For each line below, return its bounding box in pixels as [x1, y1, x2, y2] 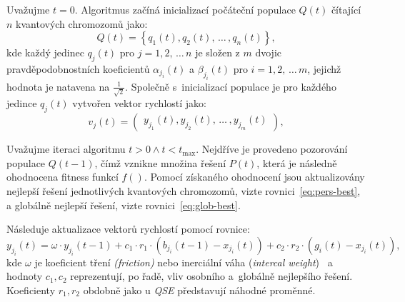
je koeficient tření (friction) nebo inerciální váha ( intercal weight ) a [34, 254, 333, 269]
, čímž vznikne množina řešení [94, 155, 226, 170]
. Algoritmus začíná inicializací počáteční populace [74, 2, 296, 16]
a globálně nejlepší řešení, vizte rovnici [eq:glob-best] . [6, 197, 241, 212]
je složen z [195, 45, 240, 60]
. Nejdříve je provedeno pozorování [196, 141, 348, 156]
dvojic [255, 45, 281, 60]
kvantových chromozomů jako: [16, 16, 148, 31]
